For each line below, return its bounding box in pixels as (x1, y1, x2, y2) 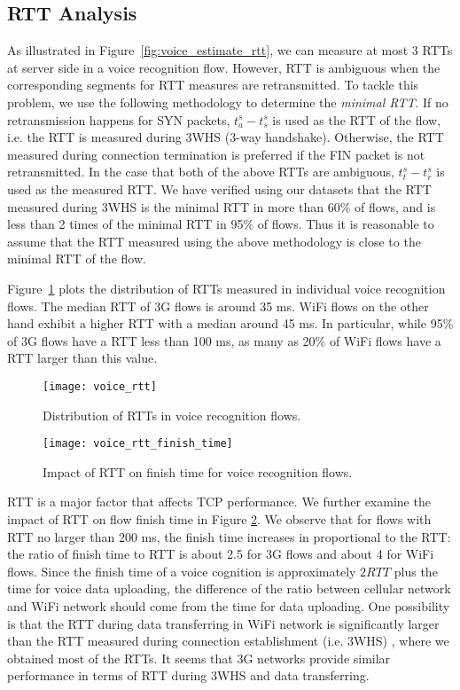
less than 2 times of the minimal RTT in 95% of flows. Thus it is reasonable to (7, 215, 434, 233)
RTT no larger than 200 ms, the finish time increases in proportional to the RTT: (7, 527, 451, 545)
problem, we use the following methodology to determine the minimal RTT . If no (7, 92, 448, 111)
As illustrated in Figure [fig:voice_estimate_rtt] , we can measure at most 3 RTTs (7, 41, 453, 59)
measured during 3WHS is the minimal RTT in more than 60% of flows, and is (7, 197, 436, 216)
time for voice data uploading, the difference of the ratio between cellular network (7, 579, 451, 598)
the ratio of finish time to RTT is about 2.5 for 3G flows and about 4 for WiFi (7, 545, 434, 563)
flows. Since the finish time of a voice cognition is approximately (7, 561, 356, 580)
